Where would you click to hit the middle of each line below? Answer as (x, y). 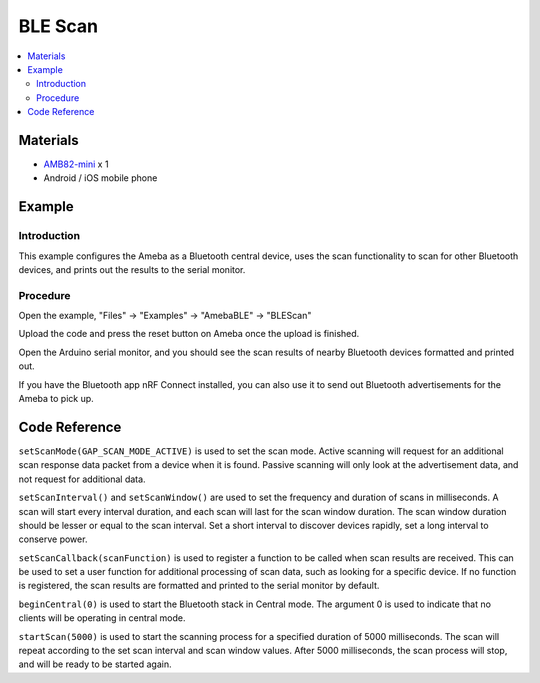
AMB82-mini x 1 (76, 164)
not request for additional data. (82, 479)
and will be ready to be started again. (95, 664)
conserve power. (53, 539)
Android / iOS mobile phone (100, 178)
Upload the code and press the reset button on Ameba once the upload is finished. (189, 334)
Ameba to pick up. (56, 399)
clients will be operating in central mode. (102, 618)
